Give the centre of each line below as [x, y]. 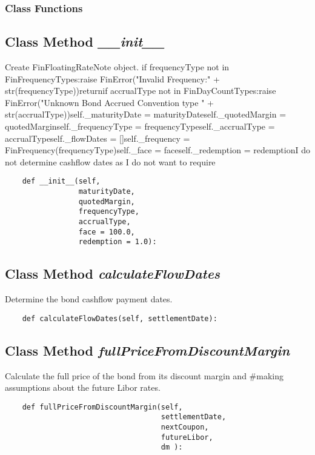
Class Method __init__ [85, 42]
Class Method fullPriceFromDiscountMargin [148, 350]
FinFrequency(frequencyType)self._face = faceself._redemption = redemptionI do [157, 150]
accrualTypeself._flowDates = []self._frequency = [98, 138]
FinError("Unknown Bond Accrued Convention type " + [109, 102]
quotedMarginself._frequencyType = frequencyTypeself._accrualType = [140, 126]
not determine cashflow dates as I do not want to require [110, 161]
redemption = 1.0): [118, 242]
